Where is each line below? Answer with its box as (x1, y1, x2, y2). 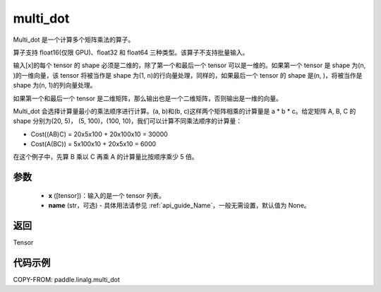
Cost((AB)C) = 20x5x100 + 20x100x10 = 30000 (30, 129, 169, 138)
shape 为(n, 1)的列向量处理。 (13, 81, 97, 90)
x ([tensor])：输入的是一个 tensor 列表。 (48, 191, 166, 199)
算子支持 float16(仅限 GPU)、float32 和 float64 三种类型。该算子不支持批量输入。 (13, 48, 249, 57)
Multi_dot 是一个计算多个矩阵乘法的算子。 (13, 35, 135, 44)
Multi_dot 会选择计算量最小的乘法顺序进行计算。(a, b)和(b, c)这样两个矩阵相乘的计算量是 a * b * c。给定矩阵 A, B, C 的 (13, 107, 356, 115)
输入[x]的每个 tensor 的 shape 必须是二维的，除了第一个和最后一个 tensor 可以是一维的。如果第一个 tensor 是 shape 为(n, (13, 61, 366, 70)
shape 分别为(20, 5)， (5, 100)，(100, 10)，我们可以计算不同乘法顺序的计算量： (13, 117, 243, 125)
